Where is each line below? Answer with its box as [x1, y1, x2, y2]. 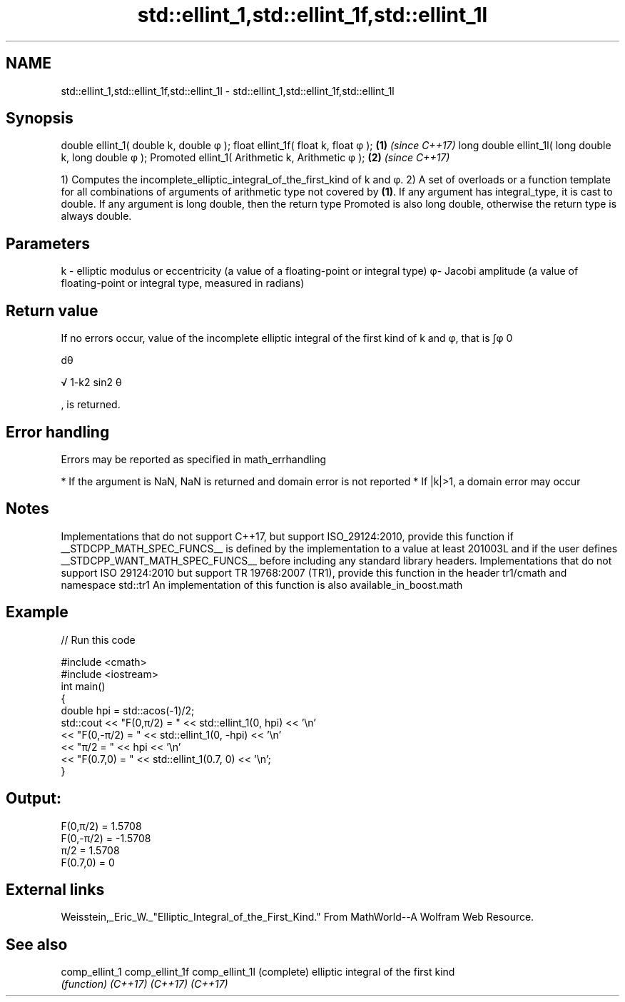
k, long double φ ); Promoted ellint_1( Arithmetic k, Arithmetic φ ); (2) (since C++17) [61, 151, 450, 164]
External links [6, 880, 105, 899]
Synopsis [6, 109, 73, 128]
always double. [61, 210, 132, 223]
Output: [6, 789, 61, 808]
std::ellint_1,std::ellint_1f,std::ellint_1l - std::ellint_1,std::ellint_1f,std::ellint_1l [61, 84, 395, 97]
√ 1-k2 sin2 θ [61, 376, 122, 389]
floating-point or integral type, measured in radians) [61, 277, 305, 290]
